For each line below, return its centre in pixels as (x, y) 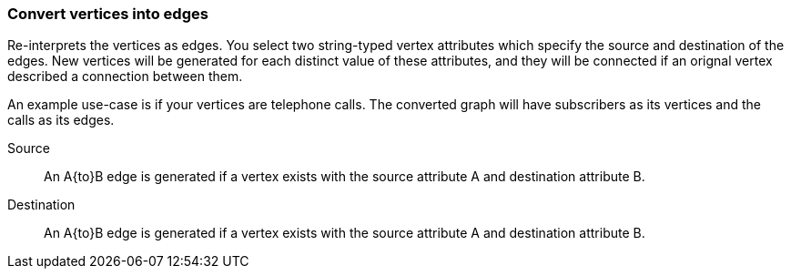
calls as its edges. (61, 120)
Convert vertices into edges (108, 14)
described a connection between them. (125, 77)
